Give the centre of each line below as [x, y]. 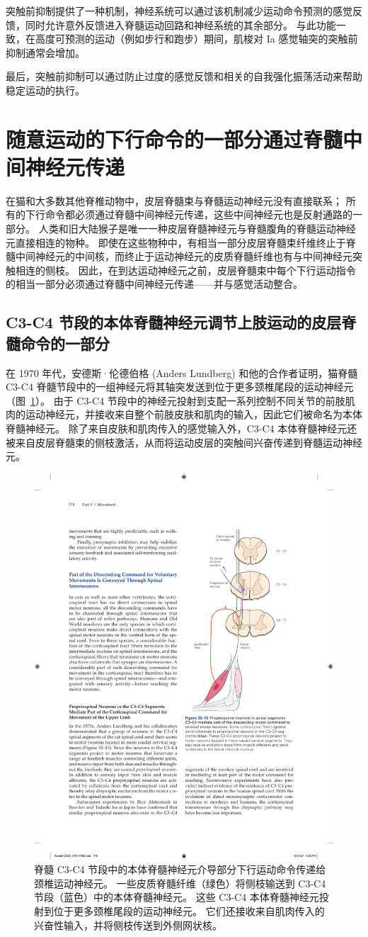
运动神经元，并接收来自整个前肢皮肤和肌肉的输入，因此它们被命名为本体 [194, 414]
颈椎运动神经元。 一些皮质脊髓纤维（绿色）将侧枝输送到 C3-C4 [180, 883]
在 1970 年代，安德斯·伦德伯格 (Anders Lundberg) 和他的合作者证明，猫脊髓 [182, 372]
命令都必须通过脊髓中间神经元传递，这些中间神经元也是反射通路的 [199, 214]
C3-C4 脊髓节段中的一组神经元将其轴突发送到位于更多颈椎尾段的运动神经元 [180, 387]
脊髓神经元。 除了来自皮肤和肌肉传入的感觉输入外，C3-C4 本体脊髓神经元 [177, 428]
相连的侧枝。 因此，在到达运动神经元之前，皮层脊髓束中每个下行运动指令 [185, 270]
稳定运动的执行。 [45, 90]
